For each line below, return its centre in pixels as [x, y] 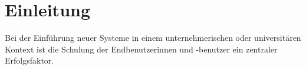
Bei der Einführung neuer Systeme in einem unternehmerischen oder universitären [153, 38]
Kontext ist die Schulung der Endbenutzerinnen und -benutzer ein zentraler [141, 49]
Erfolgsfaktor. [29, 60]
